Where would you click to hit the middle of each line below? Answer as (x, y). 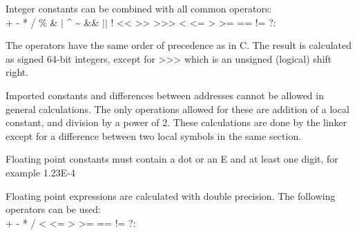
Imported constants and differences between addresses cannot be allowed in (165, 95)
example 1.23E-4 (40, 172)
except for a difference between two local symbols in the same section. (154, 135)
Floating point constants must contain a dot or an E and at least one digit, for (172, 159)
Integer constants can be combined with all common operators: (139, 8)
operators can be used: (53, 209)
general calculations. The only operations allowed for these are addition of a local (177, 109)
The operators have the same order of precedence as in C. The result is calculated (179, 45)
